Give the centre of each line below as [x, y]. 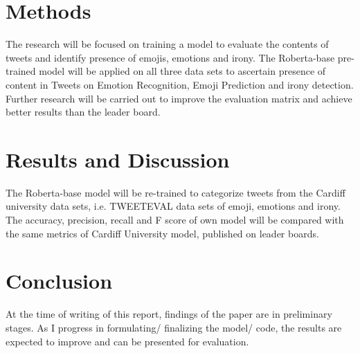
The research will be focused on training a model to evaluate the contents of [167, 44]
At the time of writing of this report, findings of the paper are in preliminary [169, 314]
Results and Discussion [118, 159]
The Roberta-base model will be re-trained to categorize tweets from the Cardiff [175, 192]
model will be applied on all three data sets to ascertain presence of [182, 71]
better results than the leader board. [83, 112]
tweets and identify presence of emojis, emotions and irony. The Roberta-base [170, 57]
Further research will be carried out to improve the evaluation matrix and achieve [179, 98]
